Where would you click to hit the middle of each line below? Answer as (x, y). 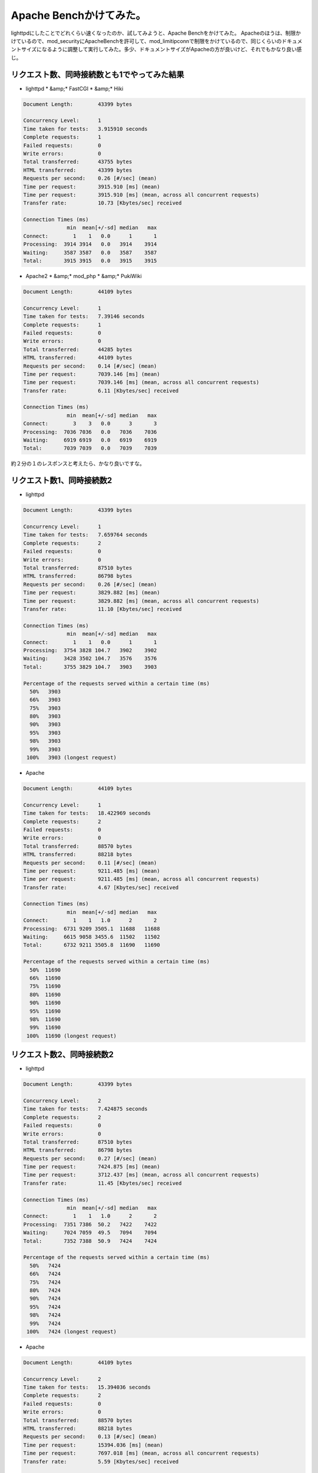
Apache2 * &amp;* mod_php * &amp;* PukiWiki (84, 276)
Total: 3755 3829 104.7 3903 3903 (90, 667)
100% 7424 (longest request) (72, 1331)
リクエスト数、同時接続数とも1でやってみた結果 (98, 75)
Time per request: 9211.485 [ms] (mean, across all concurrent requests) (141, 879)
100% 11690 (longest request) (72, 1036)
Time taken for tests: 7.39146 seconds (84, 316)
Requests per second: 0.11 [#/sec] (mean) (90, 863)
